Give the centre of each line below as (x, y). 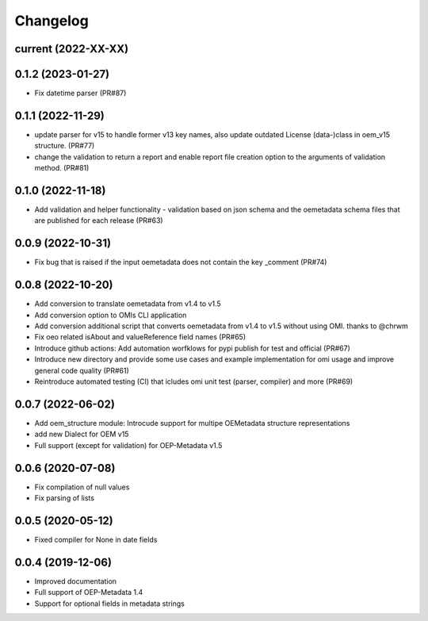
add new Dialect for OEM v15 (82, 434)
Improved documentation (76, 581)
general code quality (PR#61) (82, 370)
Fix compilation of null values (82, 487)
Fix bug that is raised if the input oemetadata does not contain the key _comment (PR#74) (181, 263)
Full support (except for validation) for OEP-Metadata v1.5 (128, 445)
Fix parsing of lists (65, 498)
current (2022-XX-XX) (72, 49)
